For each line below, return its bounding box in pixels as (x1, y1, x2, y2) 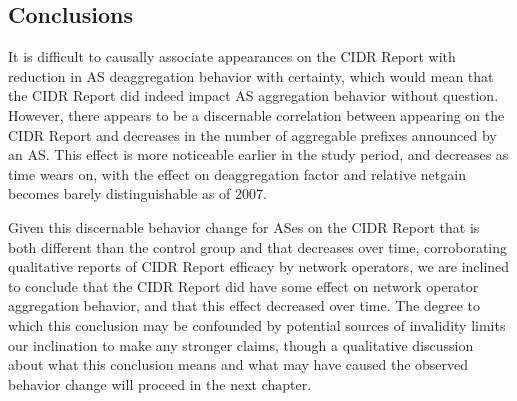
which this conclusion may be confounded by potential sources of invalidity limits (8, 314, 506, 335)
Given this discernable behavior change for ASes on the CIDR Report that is (8, 216, 480, 237)
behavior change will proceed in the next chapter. (8, 373, 312, 394)
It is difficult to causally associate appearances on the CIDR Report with (8, 46, 456, 67)
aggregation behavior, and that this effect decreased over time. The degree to (8, 295, 481, 316)
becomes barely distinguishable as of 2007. (8, 183, 267, 204)
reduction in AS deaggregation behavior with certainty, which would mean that (8, 65, 494, 86)
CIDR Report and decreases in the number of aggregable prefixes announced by (8, 124, 497, 145)
